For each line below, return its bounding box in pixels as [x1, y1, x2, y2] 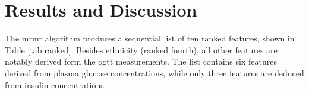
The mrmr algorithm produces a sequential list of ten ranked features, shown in [5, 32, 295, 44]
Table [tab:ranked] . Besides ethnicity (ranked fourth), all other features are [5, 43, 278, 56]
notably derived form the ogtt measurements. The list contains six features [5, 55, 277, 68]
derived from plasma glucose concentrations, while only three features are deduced [5, 66, 304, 79]
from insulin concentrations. [5, 78, 106, 91]
